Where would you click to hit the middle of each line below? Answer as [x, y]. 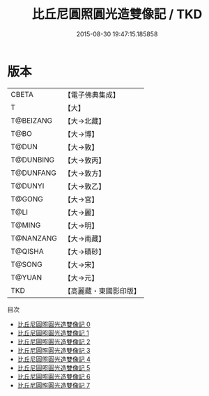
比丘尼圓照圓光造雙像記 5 [54, 367]
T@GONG [27, 199]
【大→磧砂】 [85, 252]
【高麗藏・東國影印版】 [102, 291]
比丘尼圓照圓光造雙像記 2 [54, 342]
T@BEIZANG [32, 121]
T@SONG [27, 264]
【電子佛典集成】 [92, 95]
